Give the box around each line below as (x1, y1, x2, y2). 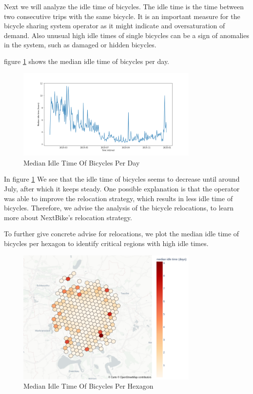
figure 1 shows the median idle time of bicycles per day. (4, 56, 170, 66)
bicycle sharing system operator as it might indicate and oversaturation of (4, 21, 225, 31)
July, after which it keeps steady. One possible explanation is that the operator (4, 183, 240, 193)
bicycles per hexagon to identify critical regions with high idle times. (4, 238, 209, 248)
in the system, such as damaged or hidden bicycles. (4, 40, 156, 50)
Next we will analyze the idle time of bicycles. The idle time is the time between (4, 1, 244, 11)
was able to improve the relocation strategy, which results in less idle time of (4, 193, 233, 203)
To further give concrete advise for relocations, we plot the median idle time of (4, 228, 239, 239)
